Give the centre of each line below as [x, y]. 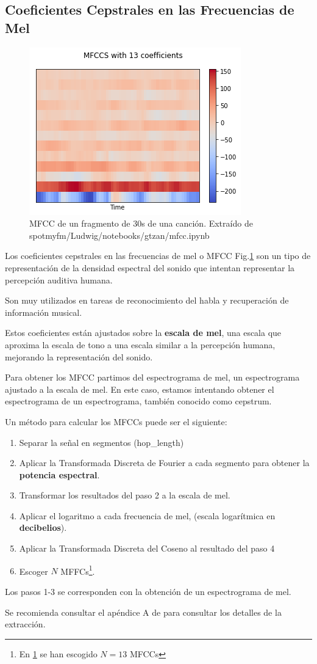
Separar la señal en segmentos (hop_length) [102, 442]
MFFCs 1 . [78, 570]
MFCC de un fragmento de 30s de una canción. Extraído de [141, 223]
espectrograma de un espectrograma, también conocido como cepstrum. [138, 401]
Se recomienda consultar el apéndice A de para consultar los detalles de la [143, 612]
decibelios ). [43, 527]
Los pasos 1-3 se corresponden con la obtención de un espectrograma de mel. [148, 591]
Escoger [34, 571]
